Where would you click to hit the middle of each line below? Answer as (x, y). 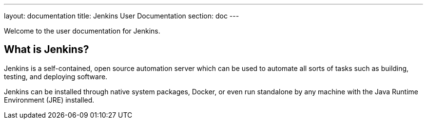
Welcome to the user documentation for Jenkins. (82, 31)
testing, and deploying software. (56, 76)
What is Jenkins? (47, 50)
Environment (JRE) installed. (49, 100)
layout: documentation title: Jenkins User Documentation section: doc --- (122, 16)
